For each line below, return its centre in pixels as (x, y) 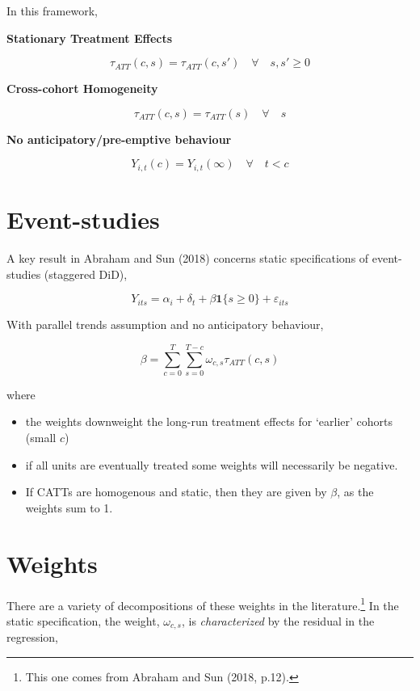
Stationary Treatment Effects (90, 38)
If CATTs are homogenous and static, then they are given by (176, 492)
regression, (33, 637)
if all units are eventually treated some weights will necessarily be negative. (212, 464)
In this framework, (52, 11)
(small (41, 438)
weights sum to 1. (69, 507)
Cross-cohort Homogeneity (82, 88)
